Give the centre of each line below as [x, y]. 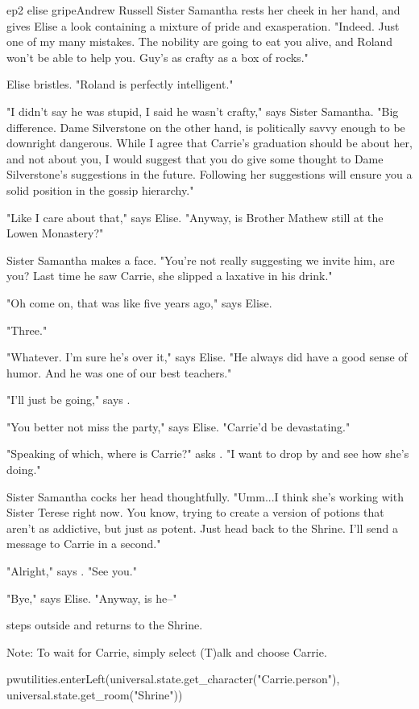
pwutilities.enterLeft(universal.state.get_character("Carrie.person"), [173, 679]
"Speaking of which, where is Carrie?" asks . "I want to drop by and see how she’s [208, 453]
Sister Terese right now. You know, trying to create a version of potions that [195, 512]
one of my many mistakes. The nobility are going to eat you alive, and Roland [200, 41]
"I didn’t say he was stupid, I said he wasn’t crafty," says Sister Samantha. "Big [203, 111]
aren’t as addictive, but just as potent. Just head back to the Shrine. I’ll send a [203, 528]
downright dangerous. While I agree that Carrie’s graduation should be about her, [209, 143]
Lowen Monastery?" [55, 233]
